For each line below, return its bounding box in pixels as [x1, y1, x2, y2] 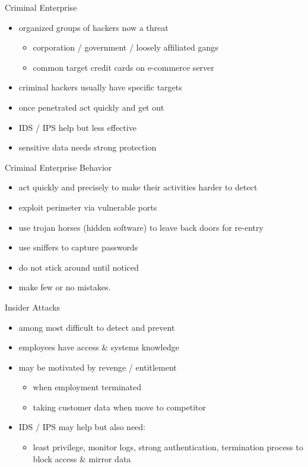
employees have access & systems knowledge [18, 341, 179, 353]
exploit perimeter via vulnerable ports [18, 200, 157, 213]
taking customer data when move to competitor [33, 400, 207, 413]
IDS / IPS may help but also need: [18, 421, 145, 433]
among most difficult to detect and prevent [18, 321, 175, 333]
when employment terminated [33, 381, 142, 393]
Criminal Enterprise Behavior [5, 161, 112, 173]
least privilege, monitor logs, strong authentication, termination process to [33, 441, 303, 453]
